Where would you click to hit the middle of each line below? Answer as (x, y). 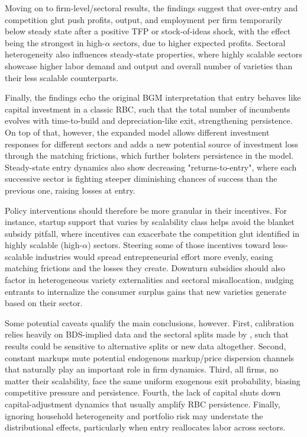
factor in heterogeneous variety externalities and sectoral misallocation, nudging (149, 280)
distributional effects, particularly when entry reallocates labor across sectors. (145, 427)
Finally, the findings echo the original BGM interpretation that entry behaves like (153, 97)
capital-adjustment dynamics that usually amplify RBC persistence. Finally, (143, 404)
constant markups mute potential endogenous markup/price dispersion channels (150, 357)
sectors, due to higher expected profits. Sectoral (199, 42)
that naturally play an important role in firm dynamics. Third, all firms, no (142, 369)
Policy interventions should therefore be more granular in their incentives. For (146, 210)
